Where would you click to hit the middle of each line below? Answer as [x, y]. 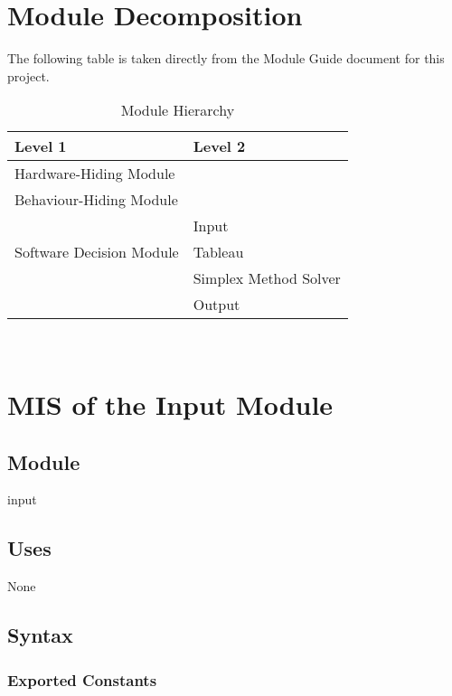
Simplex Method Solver [267, 278]
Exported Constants [82, 679]
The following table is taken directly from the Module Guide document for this [226, 58]
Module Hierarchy [178, 110]
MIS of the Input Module [170, 404]
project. [28, 75]
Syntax [40, 635]
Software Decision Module [97, 252]
